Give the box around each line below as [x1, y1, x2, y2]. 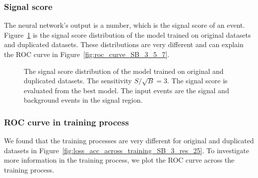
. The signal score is [167, 75, 228, 86]
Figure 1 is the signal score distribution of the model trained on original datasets [4, 29, 251, 40]
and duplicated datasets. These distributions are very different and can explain [4, 39, 244, 50]
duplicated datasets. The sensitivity [24, 75, 132, 86]
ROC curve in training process [4, 116, 129, 128]
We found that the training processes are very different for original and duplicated [4, 135, 254, 146]
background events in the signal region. [24, 95, 143, 105]
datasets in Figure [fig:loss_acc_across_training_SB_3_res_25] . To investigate [4, 145, 249, 155]
